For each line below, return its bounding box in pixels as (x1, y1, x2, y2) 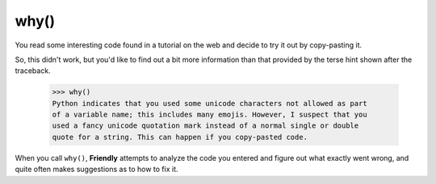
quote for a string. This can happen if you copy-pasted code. (52, 133, 308, 141)
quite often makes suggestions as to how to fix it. (15, 165, 178, 174)
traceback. (15, 66, 52, 76)
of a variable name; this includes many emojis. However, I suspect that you (52, 110, 367, 120)
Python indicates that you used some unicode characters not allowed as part (52, 99, 367, 108)
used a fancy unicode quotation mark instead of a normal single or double (52, 121, 359, 130)
